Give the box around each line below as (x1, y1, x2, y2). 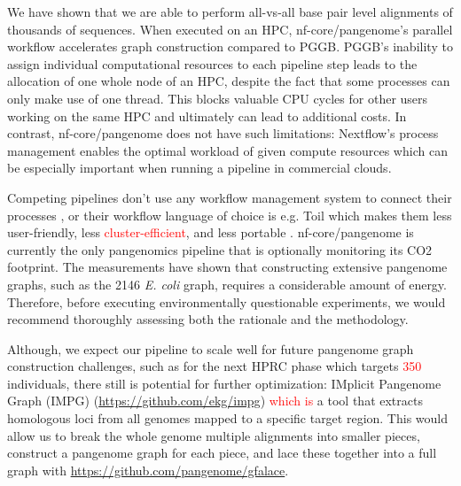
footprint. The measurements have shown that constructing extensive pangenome (7, 258, 448, 276)
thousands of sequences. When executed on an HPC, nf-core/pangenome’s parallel (7, 19, 453, 38)
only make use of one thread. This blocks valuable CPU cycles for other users (7, 89, 428, 107)
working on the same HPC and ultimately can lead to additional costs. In (7, 106, 407, 125)
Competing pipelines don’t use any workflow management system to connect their (7, 188, 452, 206)
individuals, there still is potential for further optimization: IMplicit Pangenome (7, 374, 441, 392)
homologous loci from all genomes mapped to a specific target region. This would (7, 409, 449, 428)
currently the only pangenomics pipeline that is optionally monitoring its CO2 (7, 240, 433, 258)
